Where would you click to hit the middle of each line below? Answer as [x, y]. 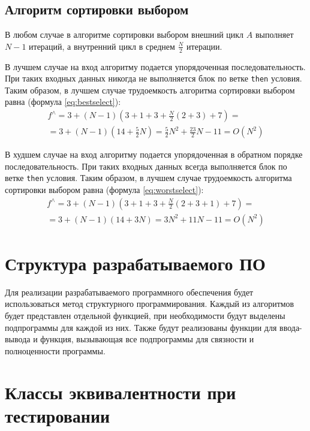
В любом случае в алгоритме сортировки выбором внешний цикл [124, 34]
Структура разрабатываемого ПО [135, 263]
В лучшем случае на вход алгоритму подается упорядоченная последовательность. [155, 66]
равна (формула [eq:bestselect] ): [63, 102]
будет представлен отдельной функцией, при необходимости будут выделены [145, 315]
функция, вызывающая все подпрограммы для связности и [147, 339]
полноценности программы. [55, 350]
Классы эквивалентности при [121, 392]
